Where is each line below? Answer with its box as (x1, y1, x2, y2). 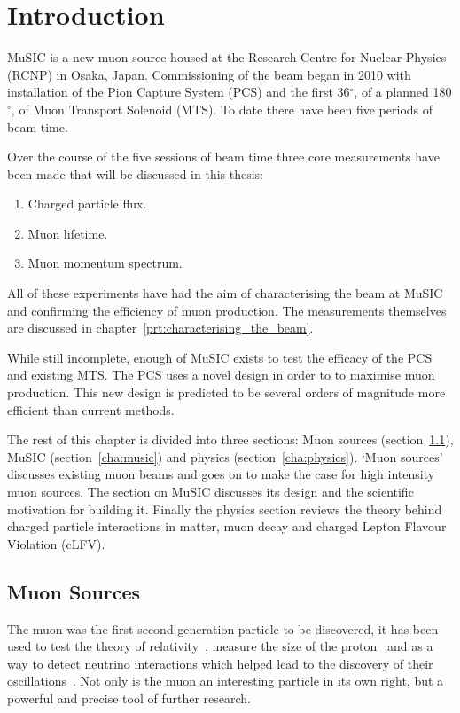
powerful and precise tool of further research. (7, 688, 251, 707)
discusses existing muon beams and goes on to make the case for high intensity (7, 465, 435, 483)
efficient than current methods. (7, 400, 175, 419)
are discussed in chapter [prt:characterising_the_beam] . (7, 318, 314, 337)
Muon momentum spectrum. (27, 254, 183, 272)
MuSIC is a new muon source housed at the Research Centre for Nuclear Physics (7, 48, 447, 67)
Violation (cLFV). (7, 534, 105, 552)
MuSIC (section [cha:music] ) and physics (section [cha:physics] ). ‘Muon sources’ (7, 447, 443, 466)
